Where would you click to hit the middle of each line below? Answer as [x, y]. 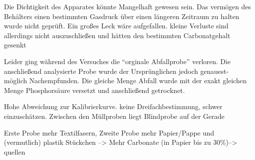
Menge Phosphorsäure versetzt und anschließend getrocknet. [94, 90]
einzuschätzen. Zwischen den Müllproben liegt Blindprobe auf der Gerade [114, 116]
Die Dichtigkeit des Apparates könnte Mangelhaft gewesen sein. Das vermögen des [127, 6]
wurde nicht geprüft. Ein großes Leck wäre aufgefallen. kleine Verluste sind [116, 26]
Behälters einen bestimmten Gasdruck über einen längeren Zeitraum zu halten [122, 16]
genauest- [215, 71]
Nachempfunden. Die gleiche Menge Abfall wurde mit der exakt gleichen [138, 80]
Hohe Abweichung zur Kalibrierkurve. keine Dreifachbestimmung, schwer [113, 106]
